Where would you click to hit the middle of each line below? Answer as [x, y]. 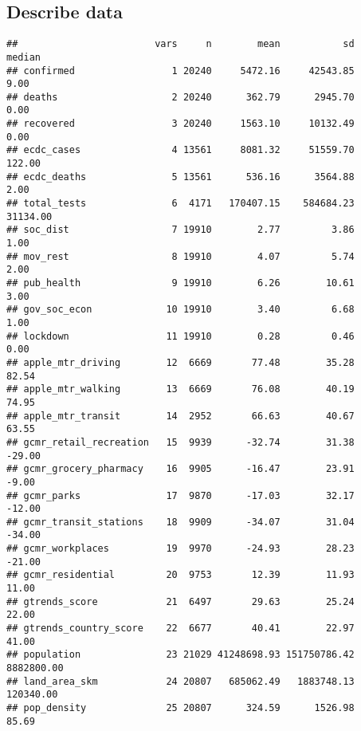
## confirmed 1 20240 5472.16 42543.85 [180, 71]
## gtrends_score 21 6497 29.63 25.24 [180, 601]
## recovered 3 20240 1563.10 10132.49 [180, 124]
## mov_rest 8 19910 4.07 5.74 [180, 256]
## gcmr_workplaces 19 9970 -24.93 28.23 [180, 549]
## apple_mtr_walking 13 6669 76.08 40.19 [180, 389]
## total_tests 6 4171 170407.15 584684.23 [180, 204]
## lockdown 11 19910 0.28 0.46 [180, 336]
